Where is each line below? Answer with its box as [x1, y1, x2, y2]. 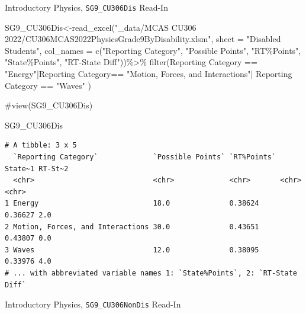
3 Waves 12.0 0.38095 [5, 245, 259, 254]
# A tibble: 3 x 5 [5, 141, 77, 150]
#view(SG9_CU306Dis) [5, 99, 93, 111]
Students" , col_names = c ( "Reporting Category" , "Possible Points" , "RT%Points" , [5, 44, 301, 56]
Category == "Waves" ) [5, 79, 91, 91]
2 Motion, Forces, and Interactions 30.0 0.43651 [5, 222, 259, 231]
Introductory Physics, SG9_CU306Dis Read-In [5, 1, 168, 13]
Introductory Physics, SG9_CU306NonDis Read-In [5, 298, 181, 310]
